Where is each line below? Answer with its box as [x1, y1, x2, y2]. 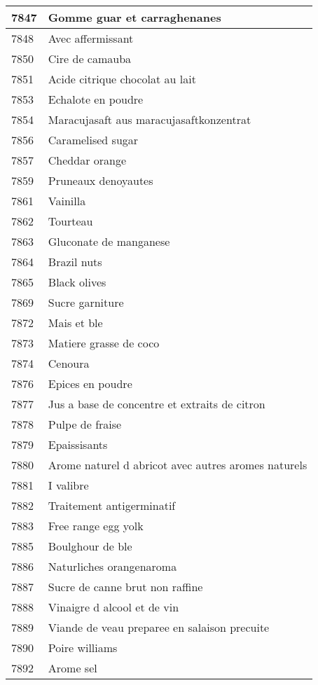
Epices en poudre [48, 375, 132, 392]
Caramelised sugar [48, 132, 139, 148]
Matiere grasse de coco [48, 335, 160, 351]
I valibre [48, 477, 89, 493]
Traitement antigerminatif [48, 497, 176, 513]
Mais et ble [48, 314, 103, 331]
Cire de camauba [48, 50, 132, 67]
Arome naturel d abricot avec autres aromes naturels [48, 457, 307, 473]
